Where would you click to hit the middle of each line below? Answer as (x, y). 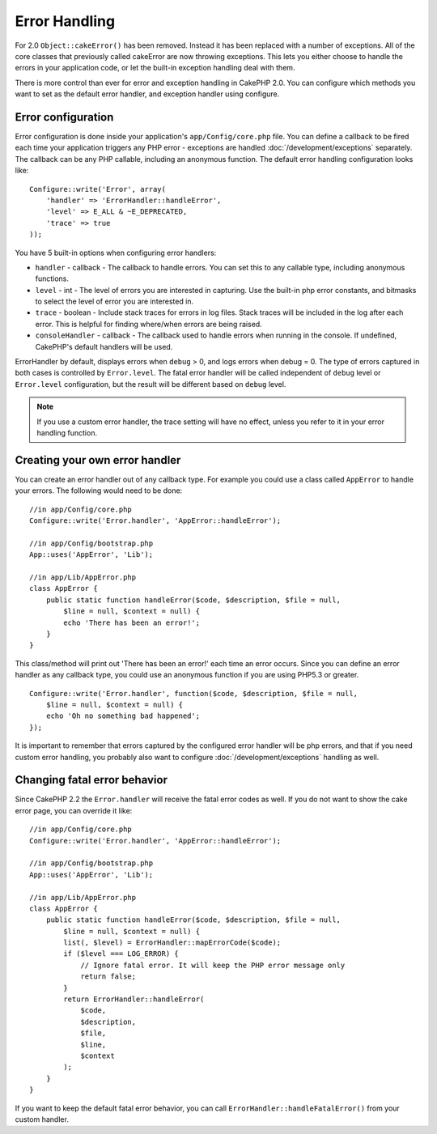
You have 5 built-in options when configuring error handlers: (116, 253)
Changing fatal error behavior (91, 780)
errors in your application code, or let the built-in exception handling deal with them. (155, 68)
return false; (108, 977)
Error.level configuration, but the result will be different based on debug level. (151, 384)
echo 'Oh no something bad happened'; (123, 716)
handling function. (67, 433)
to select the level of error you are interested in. (115, 302)
